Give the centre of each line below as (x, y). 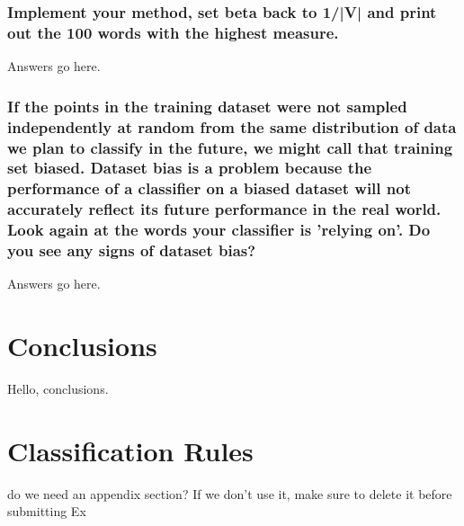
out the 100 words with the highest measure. (173, 32)
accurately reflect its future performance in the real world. (224, 209)
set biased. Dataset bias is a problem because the (190, 168)
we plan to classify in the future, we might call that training (230, 147)
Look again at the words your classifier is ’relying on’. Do (219, 230)
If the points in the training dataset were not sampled (207, 106)
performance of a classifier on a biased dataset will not (209, 188)
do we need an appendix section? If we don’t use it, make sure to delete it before (230, 493)
